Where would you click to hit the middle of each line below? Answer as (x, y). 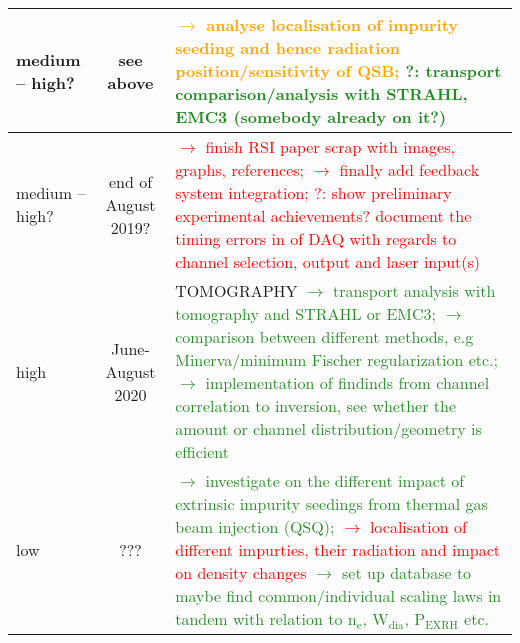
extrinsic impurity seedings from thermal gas (331, 503)
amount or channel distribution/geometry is (328, 428)
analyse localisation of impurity (332, 24)
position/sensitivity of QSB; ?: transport (338, 70)
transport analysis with (414, 290)
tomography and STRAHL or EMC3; (306, 313)
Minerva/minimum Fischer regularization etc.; (336, 359)
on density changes (241, 572)
